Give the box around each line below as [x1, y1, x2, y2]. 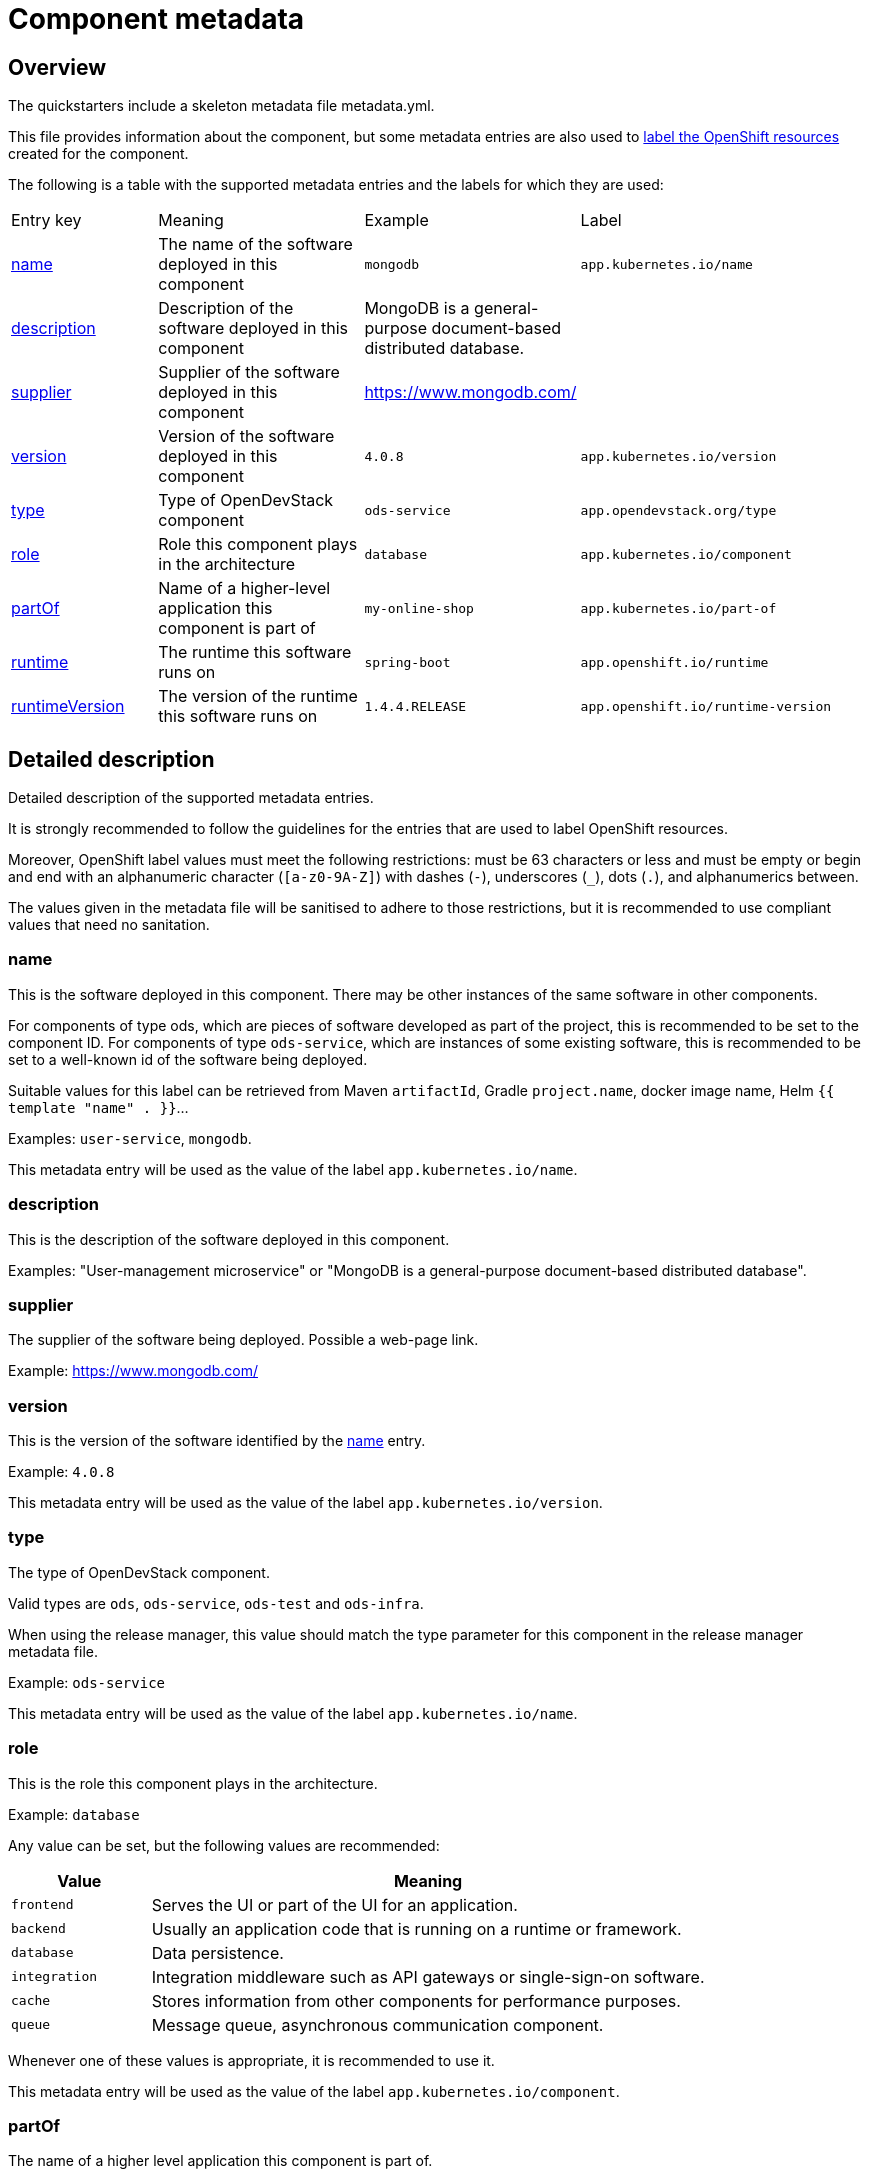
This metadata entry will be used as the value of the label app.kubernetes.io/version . [8, 1494, 603, 1512]
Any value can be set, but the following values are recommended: [8, 1836, 440, 1854]
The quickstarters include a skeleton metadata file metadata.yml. [8, 97, 435, 115]
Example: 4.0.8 [8, 1463, 115, 1481]
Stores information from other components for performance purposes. [151, 1990, 681, 2011]
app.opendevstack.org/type [580, 502, 777, 518]
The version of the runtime [158, 686, 358, 707]
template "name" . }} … [8, 1098, 189, 1116]
